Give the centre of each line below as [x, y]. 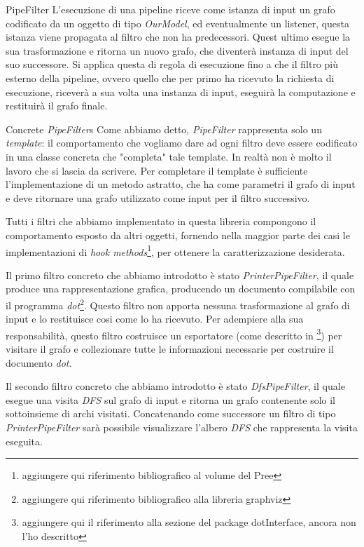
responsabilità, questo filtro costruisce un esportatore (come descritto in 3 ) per [174, 334]
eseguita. [24, 441]
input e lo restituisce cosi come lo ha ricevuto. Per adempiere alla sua [155, 319]
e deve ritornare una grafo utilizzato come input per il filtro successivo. [158, 197]
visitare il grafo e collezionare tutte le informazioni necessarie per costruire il [170, 349]
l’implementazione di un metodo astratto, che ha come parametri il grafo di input [181, 184]
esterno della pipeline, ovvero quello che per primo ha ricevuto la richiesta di [170, 77]
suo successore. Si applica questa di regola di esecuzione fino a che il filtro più [172, 64]
